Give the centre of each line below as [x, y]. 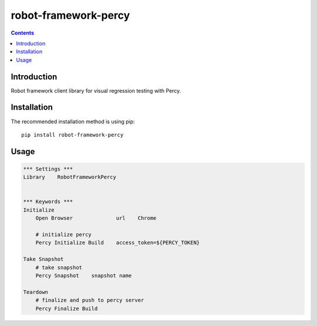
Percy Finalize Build [67, 308]
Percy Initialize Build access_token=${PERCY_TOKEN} [118, 243]
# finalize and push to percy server [90, 300]
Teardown [36, 292]
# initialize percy [64, 235]
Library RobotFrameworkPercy [70, 177]
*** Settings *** [48, 169]
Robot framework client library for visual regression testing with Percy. [96, 90]
